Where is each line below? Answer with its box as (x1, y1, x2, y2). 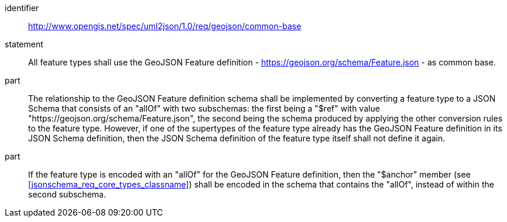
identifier (5, 3, 39, 13)
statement (5, 39, 43, 49)
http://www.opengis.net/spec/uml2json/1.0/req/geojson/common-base (28, 21, 302, 31)
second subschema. (28, 189, 106, 199)
